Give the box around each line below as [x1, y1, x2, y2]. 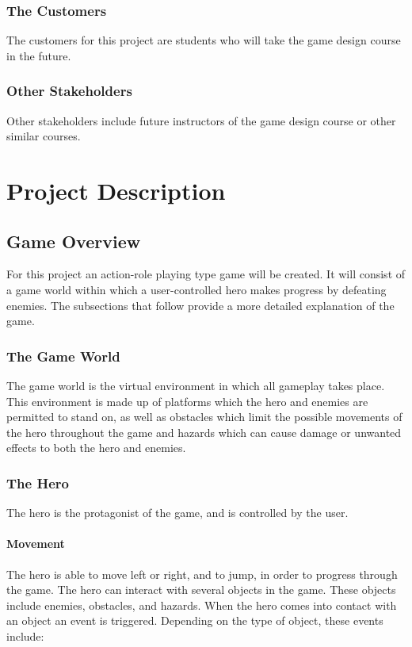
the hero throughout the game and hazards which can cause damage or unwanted [6, 423, 402, 440]
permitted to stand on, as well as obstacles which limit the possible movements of [6, 408, 402, 425]
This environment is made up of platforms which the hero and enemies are [6, 392, 368, 409]
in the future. [6, 47, 71, 63]
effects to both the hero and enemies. [6, 439, 186, 456]
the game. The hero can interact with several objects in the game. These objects [6, 581, 396, 598]
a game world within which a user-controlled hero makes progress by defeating [6, 281, 387, 297]
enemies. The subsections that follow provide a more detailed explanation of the [6, 297, 395, 313]
